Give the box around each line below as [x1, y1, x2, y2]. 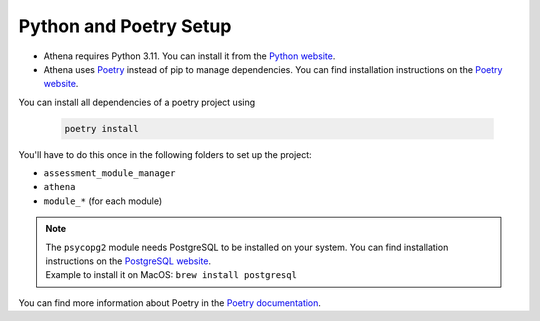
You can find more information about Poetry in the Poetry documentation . [18, 296, 322, 309]
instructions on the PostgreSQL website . [45, 255, 212, 267]
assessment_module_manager [43, 168, 176, 179]
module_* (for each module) [43, 195, 163, 207]
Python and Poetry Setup [18, 15, 232, 37]
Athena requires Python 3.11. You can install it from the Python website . [43, 50, 336, 62]
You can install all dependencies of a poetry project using [18, 96, 256, 108]
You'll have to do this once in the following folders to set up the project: [18, 148, 312, 160]
